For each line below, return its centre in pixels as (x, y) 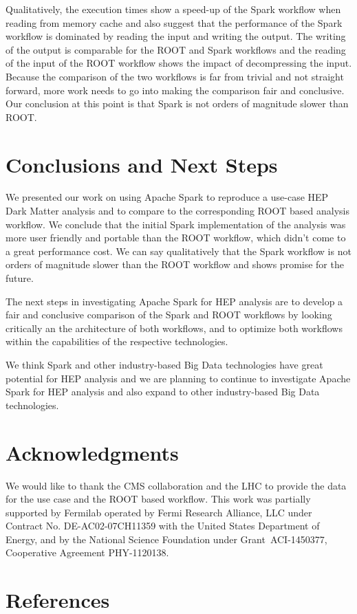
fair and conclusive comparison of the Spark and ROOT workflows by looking (169, 315)
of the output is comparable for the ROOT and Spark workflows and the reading (176, 49)
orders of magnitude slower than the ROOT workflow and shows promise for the (175, 264)
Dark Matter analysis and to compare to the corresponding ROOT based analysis (177, 211)
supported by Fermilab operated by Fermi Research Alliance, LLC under (159, 512)
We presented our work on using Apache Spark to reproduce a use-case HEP (167, 197)
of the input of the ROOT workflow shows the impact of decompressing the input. (179, 63)
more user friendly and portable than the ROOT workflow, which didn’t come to (176, 238)
